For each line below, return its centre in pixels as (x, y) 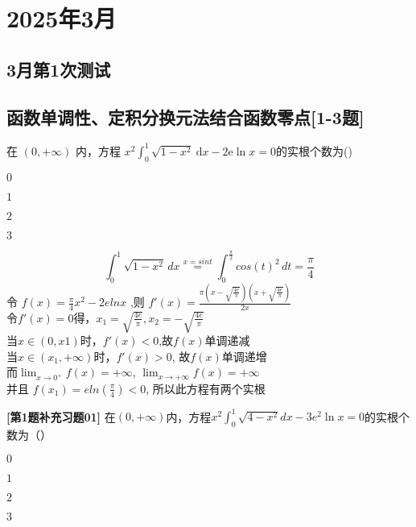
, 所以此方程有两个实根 (206, 388)
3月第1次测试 (59, 69)
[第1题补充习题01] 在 (61, 416)
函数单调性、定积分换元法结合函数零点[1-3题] (185, 116)
